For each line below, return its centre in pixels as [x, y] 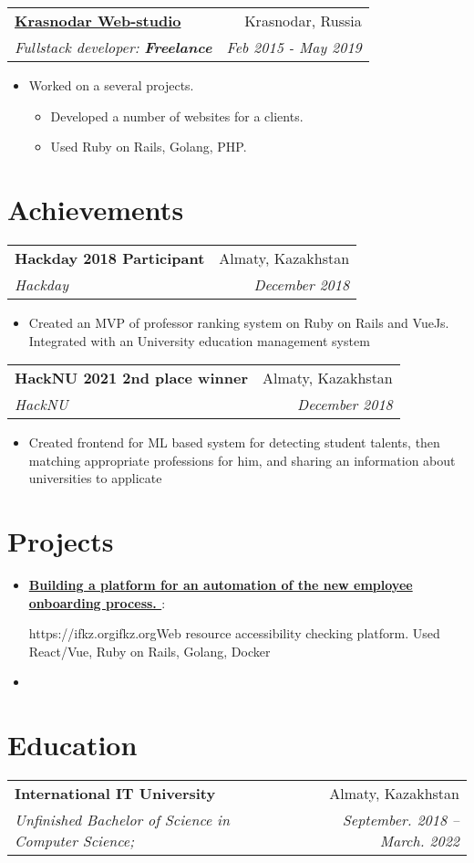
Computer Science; [75, 841]
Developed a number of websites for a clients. [177, 116]
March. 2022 [419, 841]
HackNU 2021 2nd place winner [131, 378]
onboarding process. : [97, 602]
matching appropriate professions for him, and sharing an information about [242, 460]
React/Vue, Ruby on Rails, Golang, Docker [149, 651]
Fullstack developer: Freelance [113, 47]
